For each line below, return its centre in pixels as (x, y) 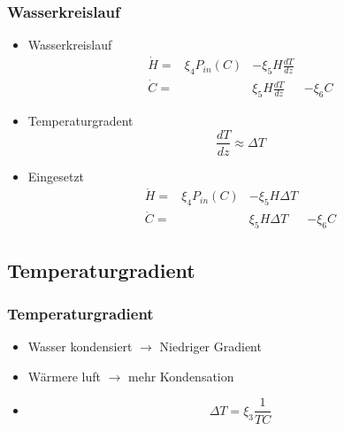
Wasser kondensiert (80, 346)
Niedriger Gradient (210, 346)
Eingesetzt (56, 176)
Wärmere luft (64, 376)
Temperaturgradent (80, 120)
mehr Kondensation (181, 376)
